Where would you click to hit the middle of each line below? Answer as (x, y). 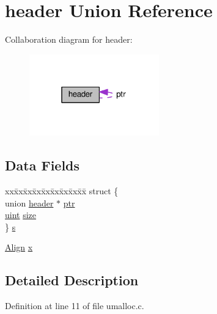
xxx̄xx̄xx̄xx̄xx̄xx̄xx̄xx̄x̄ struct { (62, 190)
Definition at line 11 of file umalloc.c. (75, 306)
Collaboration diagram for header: (69, 39)
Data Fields (42, 165)
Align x (19, 247)
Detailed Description (72, 280)
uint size (21, 215)
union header (29, 203)
